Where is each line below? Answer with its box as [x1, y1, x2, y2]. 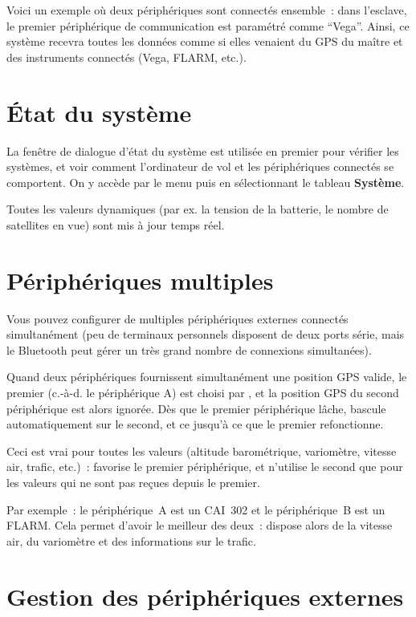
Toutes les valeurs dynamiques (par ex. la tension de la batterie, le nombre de [6, 201, 389, 217]
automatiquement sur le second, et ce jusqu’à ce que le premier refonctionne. [6, 416, 384, 432]
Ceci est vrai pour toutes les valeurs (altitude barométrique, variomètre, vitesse [6, 442, 397, 459]
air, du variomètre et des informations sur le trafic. [6, 532, 256, 549]
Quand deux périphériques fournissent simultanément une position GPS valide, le [6, 368, 407, 385]
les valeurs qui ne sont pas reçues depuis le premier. [6, 473, 260, 490]
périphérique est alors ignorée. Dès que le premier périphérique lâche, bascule [6, 400, 386, 416]
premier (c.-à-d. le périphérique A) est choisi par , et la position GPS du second [6, 384, 399, 400]
